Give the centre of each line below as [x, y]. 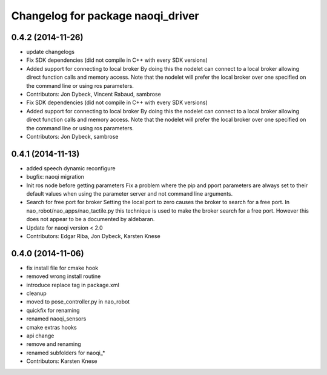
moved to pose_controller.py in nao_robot [78, 302]
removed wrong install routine [64, 276]
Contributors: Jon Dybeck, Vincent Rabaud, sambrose [94, 95]
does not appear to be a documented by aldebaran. [91, 219]
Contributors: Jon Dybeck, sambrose [72, 136]
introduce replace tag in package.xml [73, 285]
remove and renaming [54, 344]
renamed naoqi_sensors [56, 319]
